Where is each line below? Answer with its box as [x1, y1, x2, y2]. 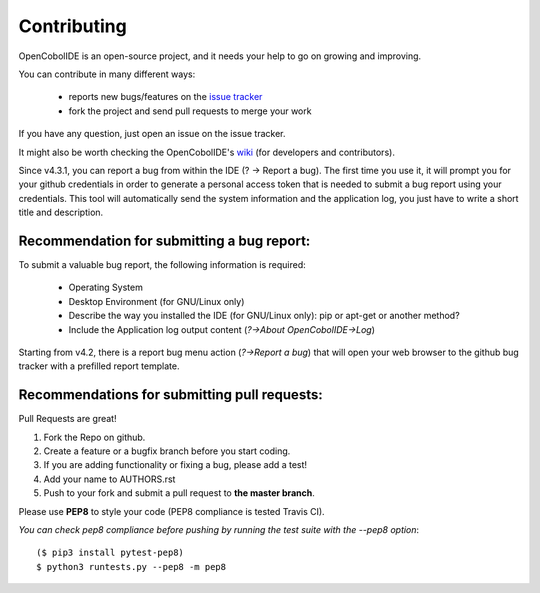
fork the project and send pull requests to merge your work [68, 105, 312, 117]
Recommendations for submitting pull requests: [18, 386, 324, 404]
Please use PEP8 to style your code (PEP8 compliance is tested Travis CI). [18, 505, 325, 517]
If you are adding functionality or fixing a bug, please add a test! [43, 459, 308, 471]
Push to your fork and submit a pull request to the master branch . [43, 487, 315, 499]
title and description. [18, 206, 104, 219]
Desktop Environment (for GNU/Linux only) [68, 295, 245, 307]
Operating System [68, 281, 144, 294]
